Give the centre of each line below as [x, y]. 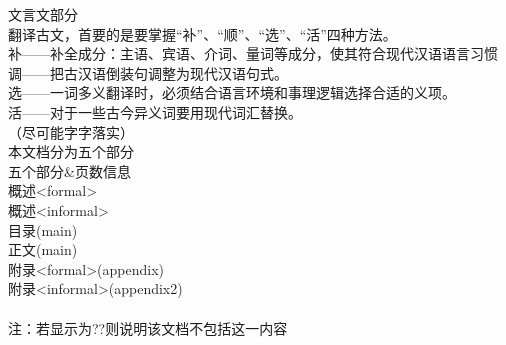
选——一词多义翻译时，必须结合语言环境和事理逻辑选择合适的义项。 [232, 92]
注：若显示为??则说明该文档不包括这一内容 [148, 327]
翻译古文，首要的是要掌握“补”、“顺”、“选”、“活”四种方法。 [202, 33]
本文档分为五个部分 [71, 151]
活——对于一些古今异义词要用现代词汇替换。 [155, 111]
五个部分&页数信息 [69, 170]
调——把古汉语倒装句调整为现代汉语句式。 [148, 72]
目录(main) [43, 229]
